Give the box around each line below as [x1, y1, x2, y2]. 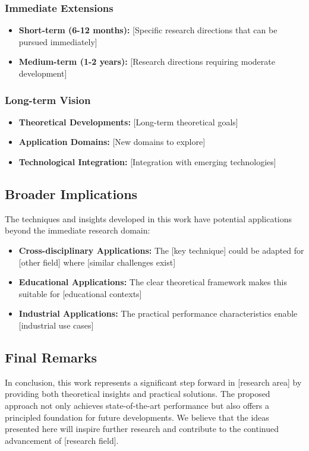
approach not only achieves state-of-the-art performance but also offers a [5, 399, 269, 411]
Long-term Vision [5, 92, 91, 107]
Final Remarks [5, 348, 97, 366]
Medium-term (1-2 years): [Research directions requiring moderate [18, 55, 275, 68]
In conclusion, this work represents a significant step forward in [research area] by [5, 376, 302, 388]
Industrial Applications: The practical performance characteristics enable [18, 307, 298, 320]
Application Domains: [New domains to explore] [18, 135, 206, 148]
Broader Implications [5, 184, 138, 203]
